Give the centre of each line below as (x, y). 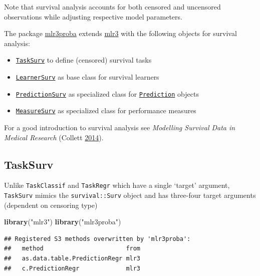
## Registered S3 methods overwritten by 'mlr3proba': (97, 239)
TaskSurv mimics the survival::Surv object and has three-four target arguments (130, 195)
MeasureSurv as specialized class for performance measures (106, 110)
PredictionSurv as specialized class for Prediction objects (107, 93)
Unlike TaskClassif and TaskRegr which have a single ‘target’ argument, (117, 185)
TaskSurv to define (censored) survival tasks (84, 60)
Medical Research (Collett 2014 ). (54, 137)
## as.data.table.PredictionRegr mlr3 (72, 259)
